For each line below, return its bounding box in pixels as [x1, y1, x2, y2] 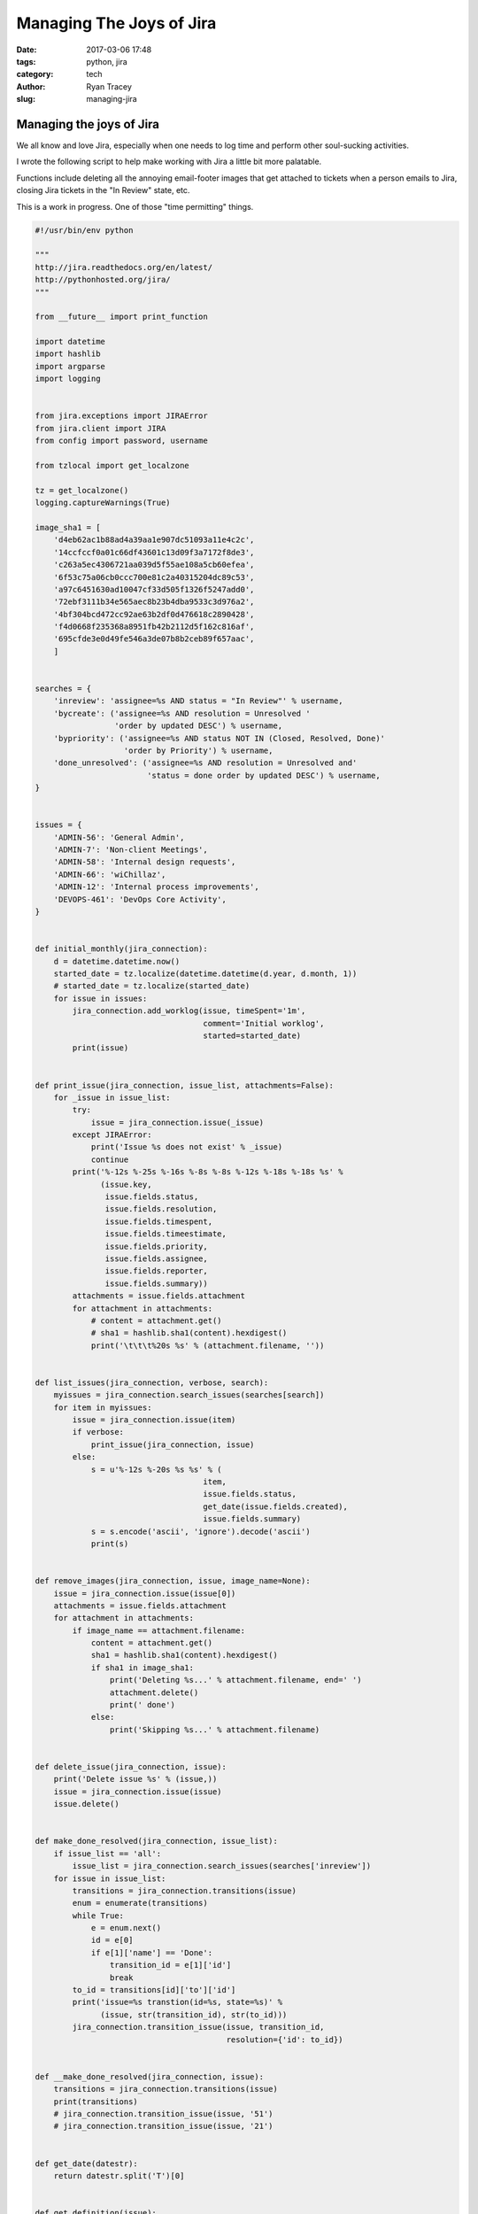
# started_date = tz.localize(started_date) [53, 981, 251, 991]
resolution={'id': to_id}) [226, 2034, 343, 2045]
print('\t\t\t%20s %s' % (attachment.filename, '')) [90, 1340, 325, 1351]
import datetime [35, 337, 106, 347]
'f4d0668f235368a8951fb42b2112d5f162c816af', [53, 622, 255, 632]
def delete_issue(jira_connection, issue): [35, 1762, 227, 1771]
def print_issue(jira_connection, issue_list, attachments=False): [35, 1080, 335, 1090]
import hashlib [35, 349, 101, 359]
